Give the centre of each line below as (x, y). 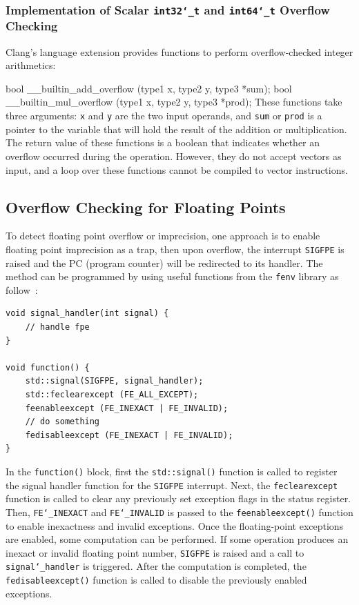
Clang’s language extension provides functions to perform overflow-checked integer (179, 51)
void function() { (48, 367)
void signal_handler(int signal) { (87, 314)
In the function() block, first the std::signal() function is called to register (172, 471)
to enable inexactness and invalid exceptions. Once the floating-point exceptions (175, 525)
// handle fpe (57, 327)
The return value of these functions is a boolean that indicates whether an (163, 142)
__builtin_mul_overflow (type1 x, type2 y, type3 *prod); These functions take (174, 102)
